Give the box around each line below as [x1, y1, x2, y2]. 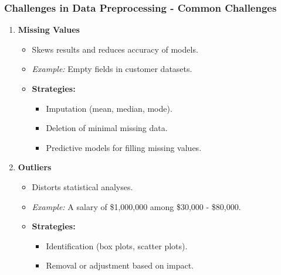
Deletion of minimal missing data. [46, 122, 168, 134]
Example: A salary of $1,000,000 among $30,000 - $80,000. [32, 200, 241, 212]
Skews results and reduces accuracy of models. [32, 43, 198, 55]
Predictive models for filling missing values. [46, 141, 202, 153]
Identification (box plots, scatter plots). [46, 239, 188, 252]
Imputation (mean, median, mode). [46, 102, 172, 114]
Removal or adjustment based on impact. [46, 259, 194, 271]
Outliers [18, 161, 52, 173]
